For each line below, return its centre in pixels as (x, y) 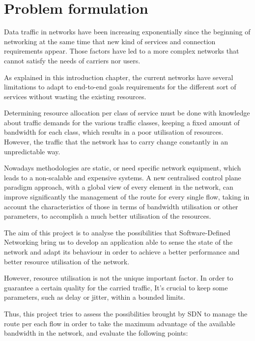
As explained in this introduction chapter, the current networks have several (119, 77)
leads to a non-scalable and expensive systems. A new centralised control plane (123, 177)
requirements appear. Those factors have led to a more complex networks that (122, 51)
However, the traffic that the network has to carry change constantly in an (116, 142)
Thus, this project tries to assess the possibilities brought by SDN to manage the (126, 313)
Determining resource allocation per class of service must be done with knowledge (127, 113)
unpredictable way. (32, 151)
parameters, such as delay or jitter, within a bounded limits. (95, 297)
